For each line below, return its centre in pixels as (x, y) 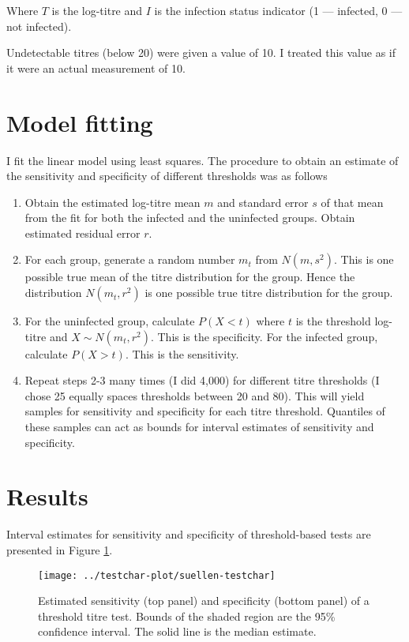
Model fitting (80, 122)
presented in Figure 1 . (60, 549)
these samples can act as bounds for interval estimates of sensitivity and (199, 427)
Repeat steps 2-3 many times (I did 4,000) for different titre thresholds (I (202, 380)
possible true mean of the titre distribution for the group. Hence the (190, 277)
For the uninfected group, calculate (110, 321)
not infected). (39, 26)
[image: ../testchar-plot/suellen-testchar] (157, 575)
